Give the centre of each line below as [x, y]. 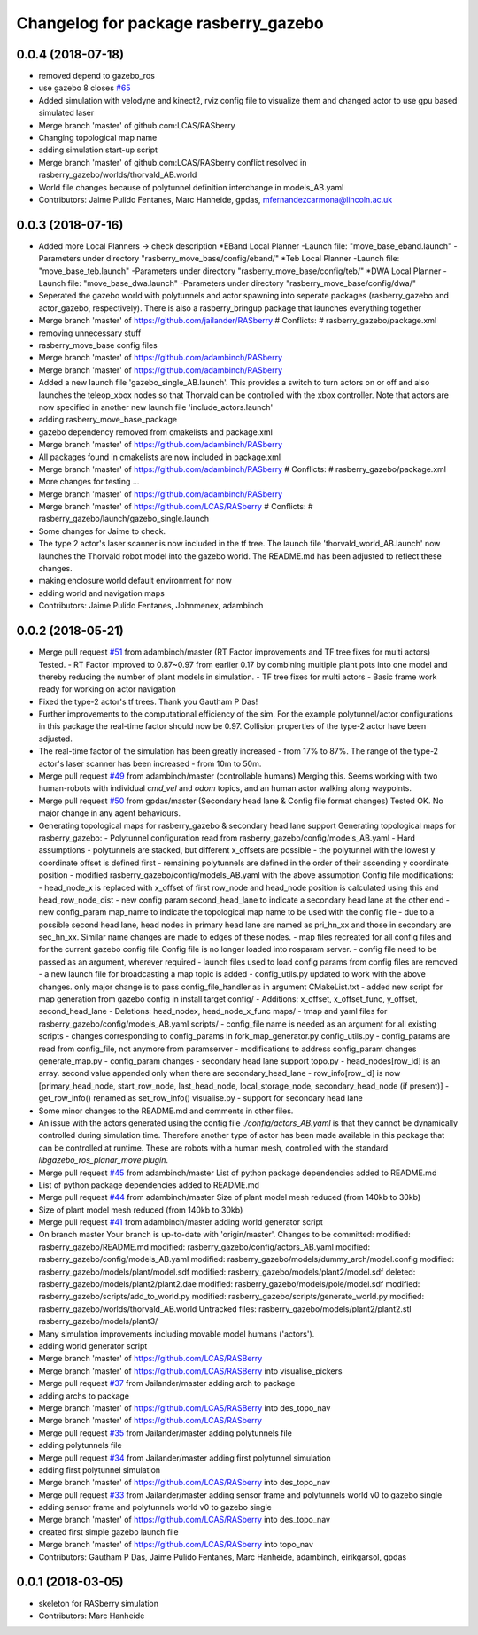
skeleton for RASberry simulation [99, 1603]
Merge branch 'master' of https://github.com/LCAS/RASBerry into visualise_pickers [190, 1371]
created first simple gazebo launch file [108, 1531]
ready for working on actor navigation [107, 689]
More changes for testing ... [89, 482]
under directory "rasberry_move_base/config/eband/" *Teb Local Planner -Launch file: [241, 259]
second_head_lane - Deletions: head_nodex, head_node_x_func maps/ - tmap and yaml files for [213, 1011]
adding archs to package [84, 1396]
